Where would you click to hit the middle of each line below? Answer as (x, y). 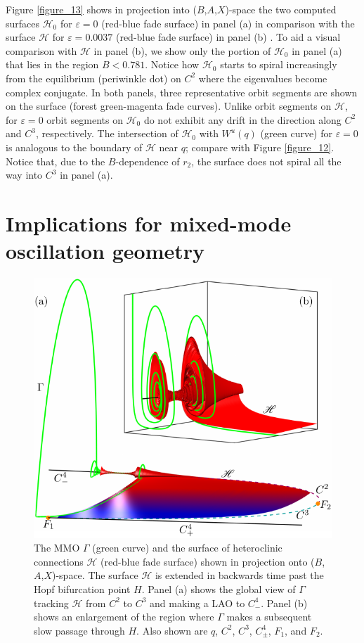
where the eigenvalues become (263, 78)
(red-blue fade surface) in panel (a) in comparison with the (228, 23)
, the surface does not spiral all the (266, 161)
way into (24, 175)
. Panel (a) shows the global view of (219, 589)
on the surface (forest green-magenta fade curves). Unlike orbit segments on (169, 106)
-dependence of (148, 161)
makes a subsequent (269, 617)
